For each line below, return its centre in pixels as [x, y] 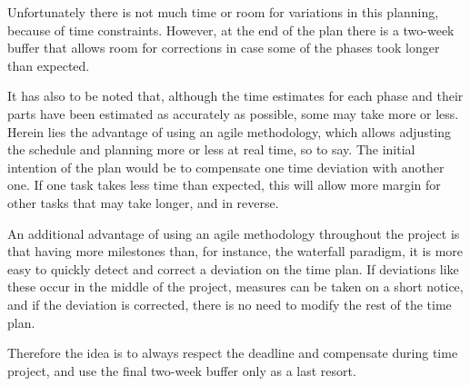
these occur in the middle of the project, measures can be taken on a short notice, [235, 287]
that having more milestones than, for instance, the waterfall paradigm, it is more [235, 251]
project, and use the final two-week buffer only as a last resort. [182, 370]
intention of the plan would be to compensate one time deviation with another [226, 167]
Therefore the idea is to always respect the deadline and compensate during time [233, 353]
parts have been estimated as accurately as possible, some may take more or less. [233, 113]
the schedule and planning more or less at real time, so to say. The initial [211, 149]
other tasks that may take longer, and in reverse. [143, 202]
